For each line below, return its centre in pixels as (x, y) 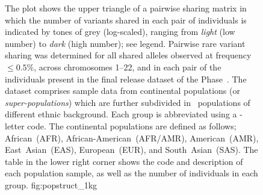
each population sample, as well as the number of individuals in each (131, 173)
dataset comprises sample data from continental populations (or (122, 91)
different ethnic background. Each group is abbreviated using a (121, 114)
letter (15, 125)
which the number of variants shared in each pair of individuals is (126, 20)
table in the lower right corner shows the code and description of (124, 161)
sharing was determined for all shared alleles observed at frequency (128, 55)
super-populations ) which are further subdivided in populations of (128, 102)
